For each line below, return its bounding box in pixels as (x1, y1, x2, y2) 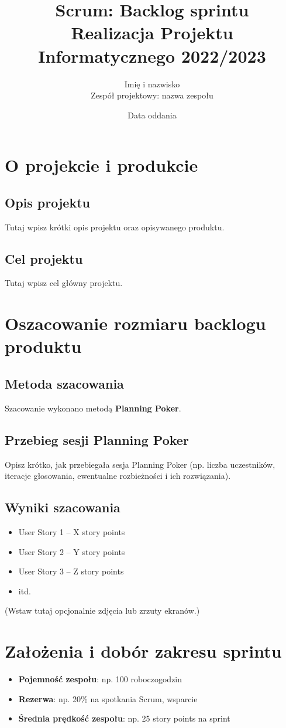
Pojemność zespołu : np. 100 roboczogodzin (18, 673, 182, 685)
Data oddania (128, 108, 177, 121)
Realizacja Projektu (71, 21, 233, 45)
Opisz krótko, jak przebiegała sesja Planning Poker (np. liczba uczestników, (5, 458, 275, 470)
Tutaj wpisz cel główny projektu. (5, 277, 123, 289)
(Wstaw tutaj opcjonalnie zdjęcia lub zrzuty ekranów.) (5, 604, 200, 617)
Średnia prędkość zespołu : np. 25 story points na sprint (18, 712, 230, 724)
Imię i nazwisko (124, 77, 180, 90)
